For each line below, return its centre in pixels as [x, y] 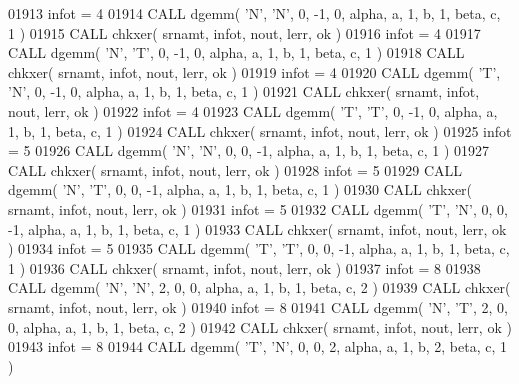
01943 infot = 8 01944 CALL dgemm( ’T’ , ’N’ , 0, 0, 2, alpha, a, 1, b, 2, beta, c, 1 [257, 346]
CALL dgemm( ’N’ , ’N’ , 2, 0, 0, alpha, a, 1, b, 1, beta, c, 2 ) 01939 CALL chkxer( [259, 287]
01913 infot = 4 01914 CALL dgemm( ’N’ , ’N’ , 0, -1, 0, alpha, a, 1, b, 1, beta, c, [254, 13]
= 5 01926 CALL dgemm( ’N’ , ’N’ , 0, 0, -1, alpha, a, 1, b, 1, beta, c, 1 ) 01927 [249, 150]
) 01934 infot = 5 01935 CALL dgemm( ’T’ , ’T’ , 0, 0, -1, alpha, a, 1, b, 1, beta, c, [259, 248]
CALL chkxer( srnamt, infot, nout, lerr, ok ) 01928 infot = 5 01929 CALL [235, 169]
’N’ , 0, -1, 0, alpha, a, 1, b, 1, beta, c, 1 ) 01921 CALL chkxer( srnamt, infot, [244, 91]
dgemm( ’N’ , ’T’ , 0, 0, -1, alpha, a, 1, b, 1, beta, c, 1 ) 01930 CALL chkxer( [240, 189]
